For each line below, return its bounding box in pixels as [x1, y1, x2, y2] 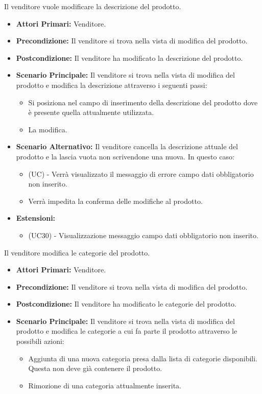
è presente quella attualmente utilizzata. [28, 107, 154, 118]
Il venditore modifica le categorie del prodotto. [4, 247, 150, 258]
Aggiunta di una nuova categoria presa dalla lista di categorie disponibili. [28, 353, 257, 363]
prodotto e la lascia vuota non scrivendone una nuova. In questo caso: [16, 151, 234, 161]
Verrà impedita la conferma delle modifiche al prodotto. [28, 195, 203, 206]
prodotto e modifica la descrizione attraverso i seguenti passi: [16, 79, 207, 90]
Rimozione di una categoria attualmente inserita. [28, 380, 181, 390]
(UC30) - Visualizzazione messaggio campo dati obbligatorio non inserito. [28, 229, 258, 240]
